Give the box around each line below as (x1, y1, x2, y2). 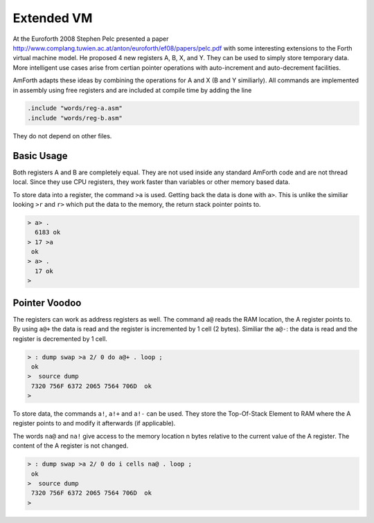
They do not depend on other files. (12, 131, 112, 140)
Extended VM (12, 10, 93, 26)
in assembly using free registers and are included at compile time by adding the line (12, 86, 252, 94)
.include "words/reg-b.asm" (27, 114, 123, 122)
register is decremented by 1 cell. (12, 334, 107, 342)
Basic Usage (12, 149, 68, 162)
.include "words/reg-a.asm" (27, 104, 123, 112)
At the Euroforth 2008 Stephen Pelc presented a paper (12, 35, 169, 43)
